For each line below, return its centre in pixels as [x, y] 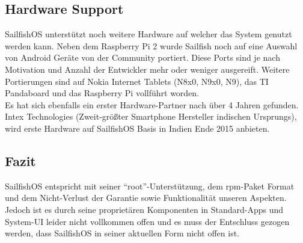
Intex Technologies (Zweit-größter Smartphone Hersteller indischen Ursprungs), [151, 116]
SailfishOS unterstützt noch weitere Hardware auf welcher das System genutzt [148, 34]
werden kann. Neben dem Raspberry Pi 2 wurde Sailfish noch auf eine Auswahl [151, 45]
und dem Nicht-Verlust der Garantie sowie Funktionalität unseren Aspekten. [146, 198]
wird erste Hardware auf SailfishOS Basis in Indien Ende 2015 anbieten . [137, 128]
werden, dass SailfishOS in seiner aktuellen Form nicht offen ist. [122, 233]
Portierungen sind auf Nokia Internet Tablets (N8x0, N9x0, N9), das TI [137, 81]
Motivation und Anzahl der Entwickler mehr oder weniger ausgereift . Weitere [147, 69]
